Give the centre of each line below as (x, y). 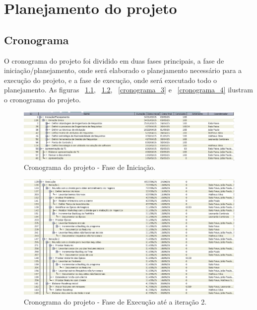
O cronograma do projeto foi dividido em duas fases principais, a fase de (114, 60)
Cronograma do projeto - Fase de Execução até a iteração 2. (115, 301)
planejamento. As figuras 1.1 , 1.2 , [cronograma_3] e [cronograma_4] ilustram (128, 90)
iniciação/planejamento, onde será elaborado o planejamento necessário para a (123, 70)
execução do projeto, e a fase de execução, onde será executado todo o (111, 80)
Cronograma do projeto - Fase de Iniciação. (90, 167)
